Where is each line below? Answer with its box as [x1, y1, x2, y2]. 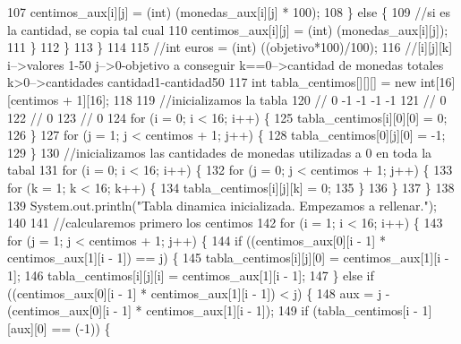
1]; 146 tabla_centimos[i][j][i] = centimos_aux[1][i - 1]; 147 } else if [7, 265, 374, 284]
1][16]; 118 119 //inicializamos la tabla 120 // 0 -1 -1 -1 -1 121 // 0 [76, 90, 447, 108]
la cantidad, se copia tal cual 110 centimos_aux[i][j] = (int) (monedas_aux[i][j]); [7, 20, 448, 39]
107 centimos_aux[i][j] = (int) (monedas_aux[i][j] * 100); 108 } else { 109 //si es [7, 3, 451, 21]
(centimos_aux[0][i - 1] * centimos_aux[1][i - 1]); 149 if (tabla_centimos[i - [7, 301, 418, 320]
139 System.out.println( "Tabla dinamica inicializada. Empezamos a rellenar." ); [7, 195, 438, 214]
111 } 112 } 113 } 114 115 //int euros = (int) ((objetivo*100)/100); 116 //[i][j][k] [7, 38, 453, 56]
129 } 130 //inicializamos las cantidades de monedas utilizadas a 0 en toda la [7, 142, 432, 161]
